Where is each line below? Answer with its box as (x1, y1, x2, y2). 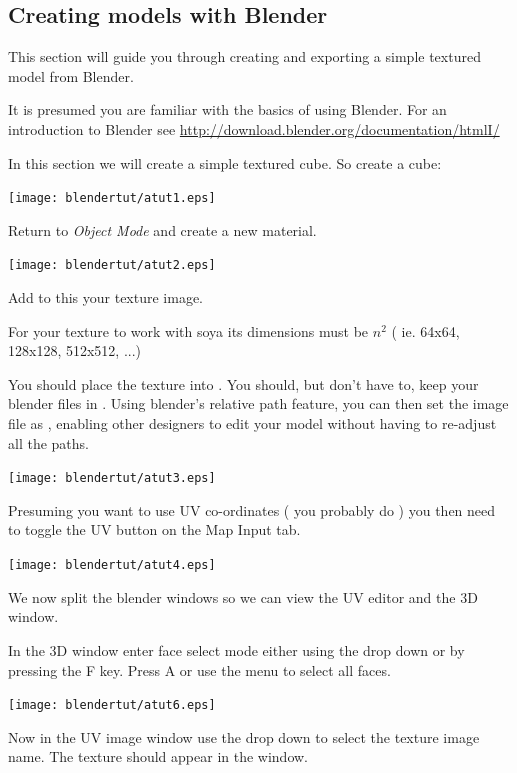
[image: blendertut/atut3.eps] (8, 471, 216, 486)
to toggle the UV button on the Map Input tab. (8, 519, 301, 540)
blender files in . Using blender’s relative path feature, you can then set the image (8, 393, 509, 414)
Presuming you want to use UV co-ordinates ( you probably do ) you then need (8, 499, 496, 520)
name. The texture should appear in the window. (8, 746, 309, 767)
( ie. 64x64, (391, 320, 460, 341)
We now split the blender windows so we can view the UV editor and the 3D (8, 586, 478, 607)
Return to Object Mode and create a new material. (8, 219, 317, 240)
